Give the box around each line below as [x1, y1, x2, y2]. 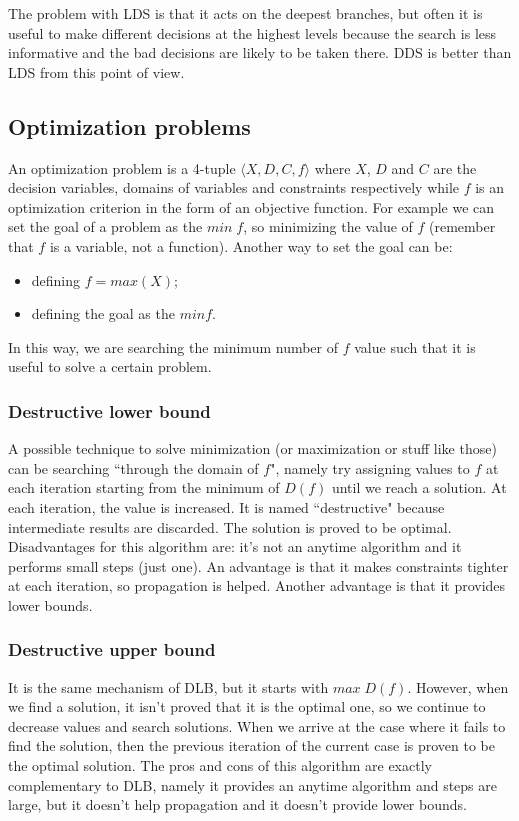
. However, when [407, 676, 509, 697]
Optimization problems [8, 110, 251, 141]
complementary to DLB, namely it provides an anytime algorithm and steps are [8, 774, 498, 795]
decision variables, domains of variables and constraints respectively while [8, 177, 460, 198]
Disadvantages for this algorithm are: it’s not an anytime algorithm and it [8, 536, 462, 557]
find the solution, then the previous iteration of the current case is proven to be [8, 735, 496, 756]
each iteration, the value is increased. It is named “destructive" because [8, 496, 445, 517]
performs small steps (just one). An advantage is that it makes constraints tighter [8, 555, 509, 576]
